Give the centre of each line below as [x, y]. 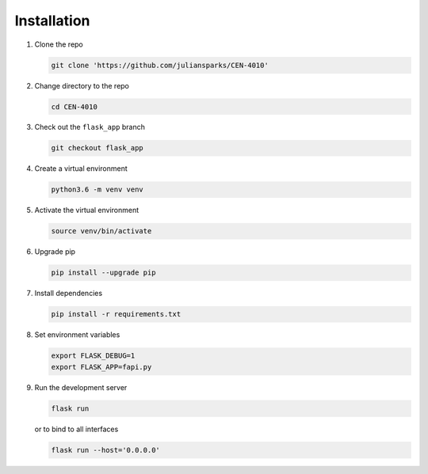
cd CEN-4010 [75, 106]
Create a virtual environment [81, 169]
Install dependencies [69, 294]
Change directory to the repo [82, 85]
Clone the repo [59, 44]
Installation [52, 21]
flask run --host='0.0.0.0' [105, 450]
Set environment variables [77, 335]
